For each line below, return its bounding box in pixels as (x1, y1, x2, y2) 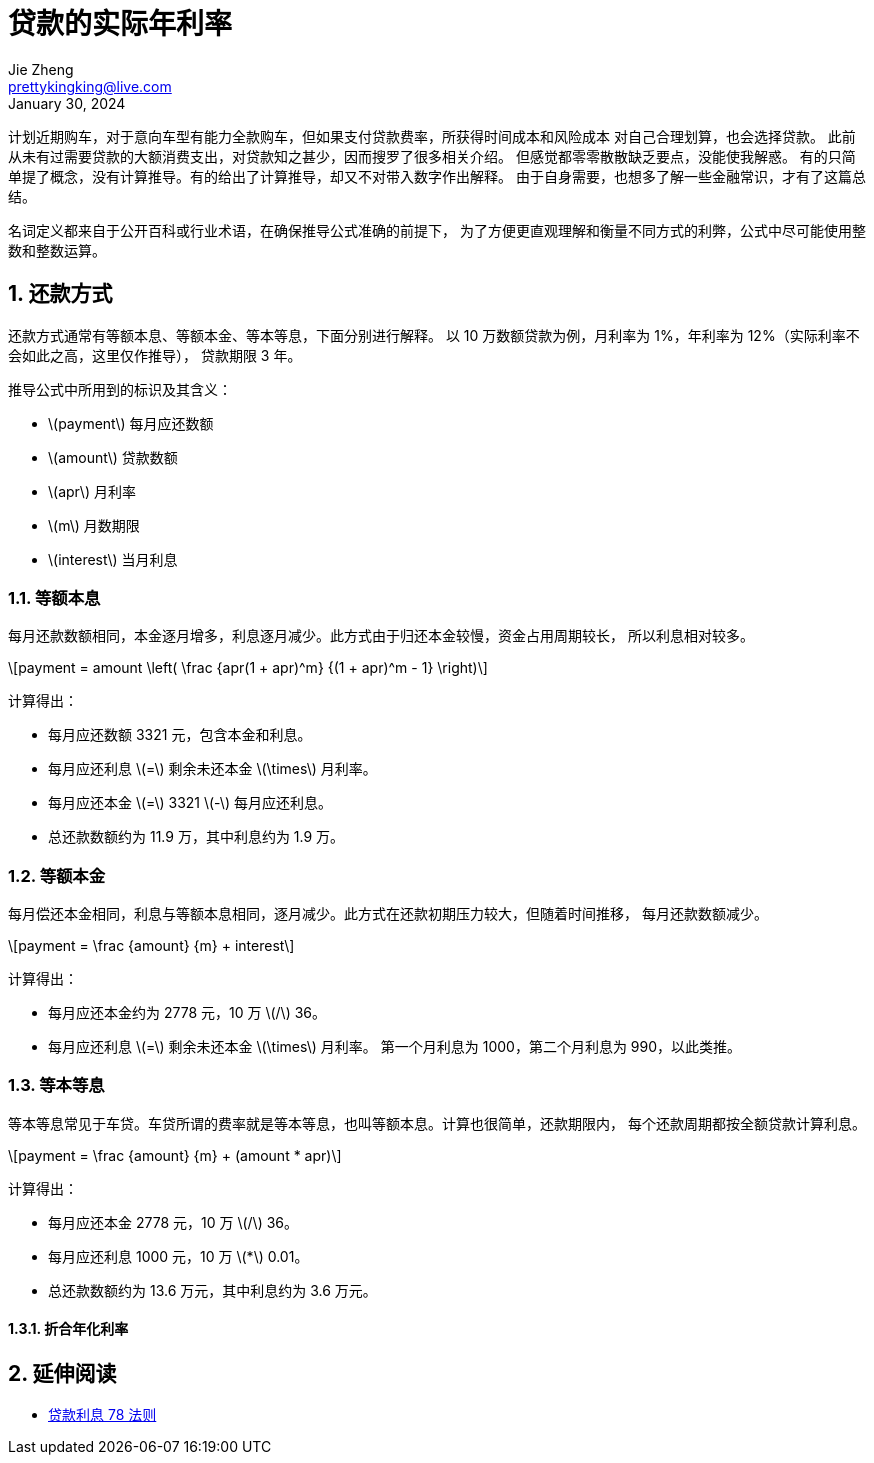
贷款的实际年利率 (8, 7, 233, 41)
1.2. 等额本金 (8, 865, 106, 886)
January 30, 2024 (8, 94, 126, 112)
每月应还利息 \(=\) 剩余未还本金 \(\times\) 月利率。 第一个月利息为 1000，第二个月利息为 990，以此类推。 (48, 1038, 742, 1056)
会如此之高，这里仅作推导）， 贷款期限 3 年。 (8, 346, 302, 364)
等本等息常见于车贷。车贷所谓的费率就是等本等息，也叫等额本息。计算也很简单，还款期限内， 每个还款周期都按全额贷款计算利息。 (8, 1114, 866, 1132)
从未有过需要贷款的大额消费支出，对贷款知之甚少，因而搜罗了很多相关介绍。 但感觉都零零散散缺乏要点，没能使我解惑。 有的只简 (8, 147, 856, 165)
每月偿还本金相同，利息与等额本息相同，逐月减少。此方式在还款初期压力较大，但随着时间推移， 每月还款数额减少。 (8, 905, 768, 923)
